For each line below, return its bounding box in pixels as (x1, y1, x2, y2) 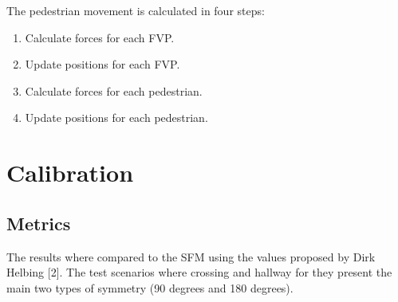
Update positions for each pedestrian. (25, 109, 208, 126)
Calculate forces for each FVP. (25, 29, 175, 45)
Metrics (6, 210, 71, 235)
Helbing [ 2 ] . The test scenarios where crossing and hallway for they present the (6, 264, 392, 280)
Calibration (6, 156, 134, 189)
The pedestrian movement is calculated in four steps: (6, 2, 265, 18)
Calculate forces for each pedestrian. (25, 82, 203, 99)
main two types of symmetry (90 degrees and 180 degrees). (6, 279, 294, 296)
